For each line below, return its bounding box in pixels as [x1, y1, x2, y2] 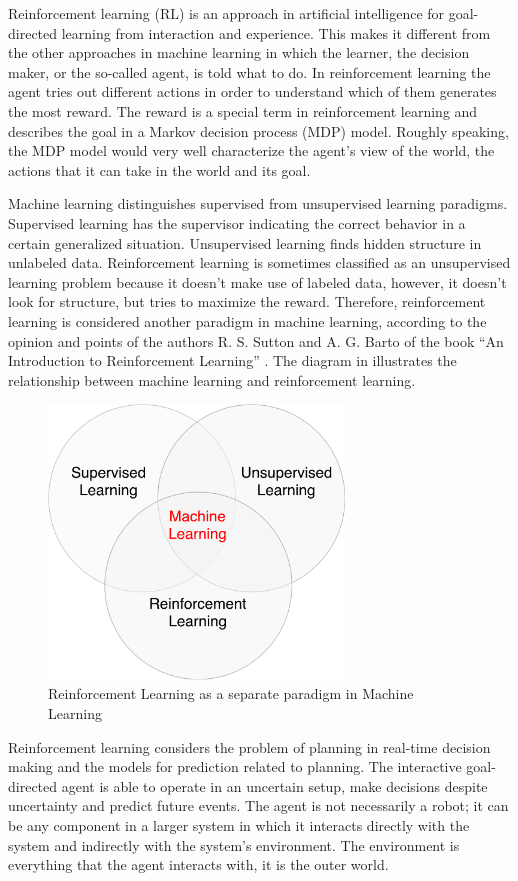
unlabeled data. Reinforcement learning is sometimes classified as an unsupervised [8, 252, 511, 273]
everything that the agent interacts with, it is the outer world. [8, 854, 389, 875]
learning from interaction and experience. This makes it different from [61, 22, 491, 43]
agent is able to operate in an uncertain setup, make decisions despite [61, 775, 488, 796]
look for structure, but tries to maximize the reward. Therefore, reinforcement [8, 291, 486, 312]
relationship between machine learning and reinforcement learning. [8, 369, 416, 390]
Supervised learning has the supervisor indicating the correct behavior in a [8, 212, 466, 233]
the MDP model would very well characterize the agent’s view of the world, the [8, 140, 495, 161]
